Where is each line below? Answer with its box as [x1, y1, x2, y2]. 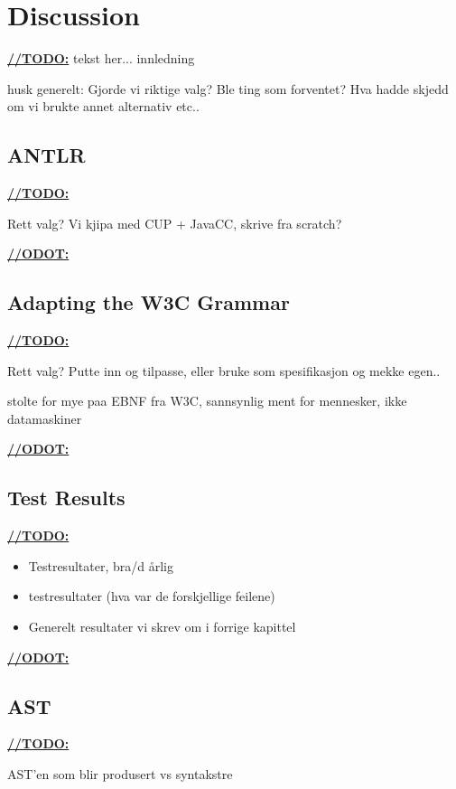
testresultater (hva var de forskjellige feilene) [28, 587, 275, 606]
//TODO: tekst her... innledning [7, 49, 195, 68]
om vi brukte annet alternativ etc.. [7, 97, 200, 116]
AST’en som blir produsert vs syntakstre [7, 765, 233, 784]
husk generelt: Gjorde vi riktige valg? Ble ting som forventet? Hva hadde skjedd [7, 79, 449, 98]
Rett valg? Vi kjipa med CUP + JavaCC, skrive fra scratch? [7, 213, 342, 232]
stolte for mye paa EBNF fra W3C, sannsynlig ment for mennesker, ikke [7, 391, 407, 410]
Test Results [7, 484, 126, 512]
